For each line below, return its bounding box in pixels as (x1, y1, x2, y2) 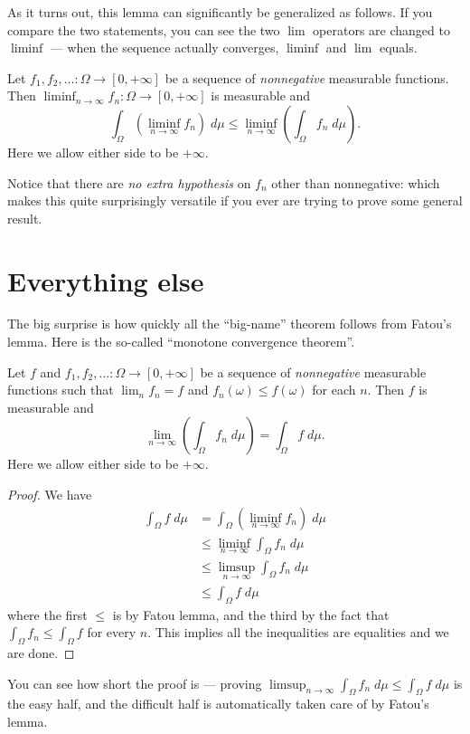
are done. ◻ (7, 643, 75, 662)
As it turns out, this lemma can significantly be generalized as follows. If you (7, 3, 433, 21)
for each (312, 380, 356, 399)
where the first (7, 605, 88, 624)
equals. (379, 38, 418, 57)
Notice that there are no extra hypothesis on (7, 173, 251, 192)
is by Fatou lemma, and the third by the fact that (112, 605, 390, 624)
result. (7, 208, 42, 227)
